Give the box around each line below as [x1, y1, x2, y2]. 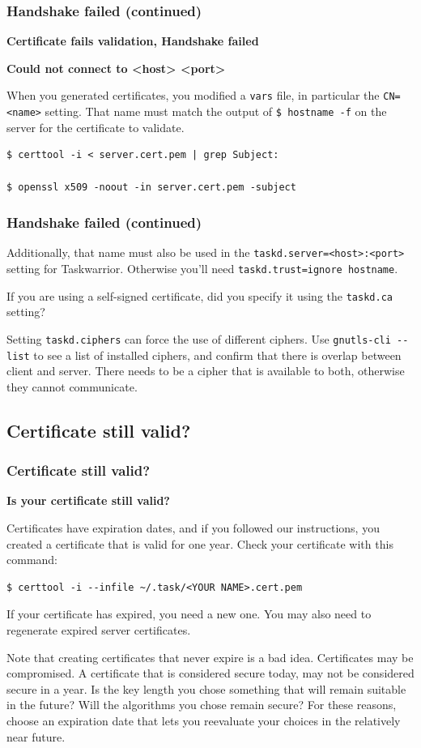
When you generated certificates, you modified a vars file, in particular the [6, 87, 380, 104]
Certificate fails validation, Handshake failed [6, 32, 259, 49]
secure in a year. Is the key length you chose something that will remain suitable [6, 680, 406, 697]
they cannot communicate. [6, 378, 138, 395]
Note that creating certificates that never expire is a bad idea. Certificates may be [6, 648, 414, 665]
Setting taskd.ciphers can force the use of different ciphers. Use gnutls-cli [6, 330, 391, 347]
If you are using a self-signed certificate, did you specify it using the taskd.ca [6, 287, 393, 304]
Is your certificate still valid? [6, 492, 170, 509]
